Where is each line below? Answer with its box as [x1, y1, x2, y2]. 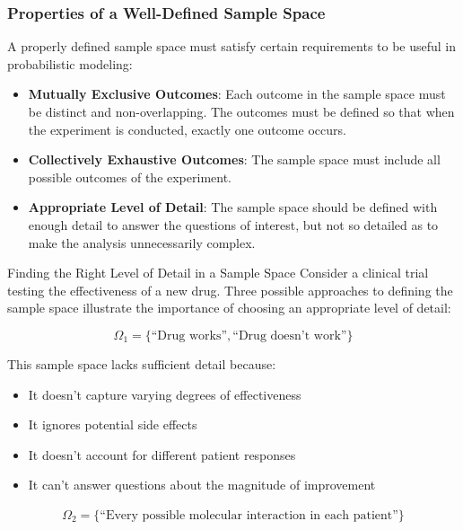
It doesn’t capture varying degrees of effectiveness [28, 384, 301, 403]
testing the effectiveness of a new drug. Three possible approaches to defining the [7, 280, 453, 299]
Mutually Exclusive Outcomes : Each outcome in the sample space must [28, 84, 446, 103]
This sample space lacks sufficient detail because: [7, 354, 276, 373]
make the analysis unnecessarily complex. [28, 233, 256, 252]
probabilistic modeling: [7, 54, 133, 73]
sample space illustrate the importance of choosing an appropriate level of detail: [7, 298, 451, 317]
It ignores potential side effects [28, 415, 197, 434]
